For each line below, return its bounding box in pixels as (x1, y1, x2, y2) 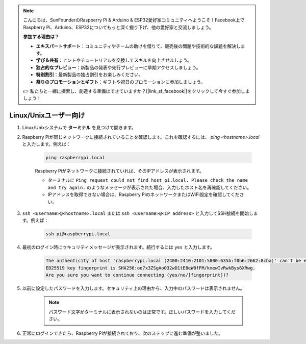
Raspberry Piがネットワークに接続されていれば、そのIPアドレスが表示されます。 (35, 167, 204, 174)
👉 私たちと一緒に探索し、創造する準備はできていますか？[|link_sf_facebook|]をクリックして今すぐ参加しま (23, 88, 250, 94)
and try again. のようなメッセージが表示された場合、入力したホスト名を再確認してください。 (47, 184, 252, 190)
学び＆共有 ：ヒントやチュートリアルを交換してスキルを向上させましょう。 (36, 57, 192, 63)
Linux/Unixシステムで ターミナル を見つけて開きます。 (22, 125, 136, 131)
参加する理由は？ (23, 34, 59, 40)
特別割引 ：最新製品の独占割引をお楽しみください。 (36, 71, 143, 78)
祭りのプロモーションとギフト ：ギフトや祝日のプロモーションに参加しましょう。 (36, 79, 206, 85)
